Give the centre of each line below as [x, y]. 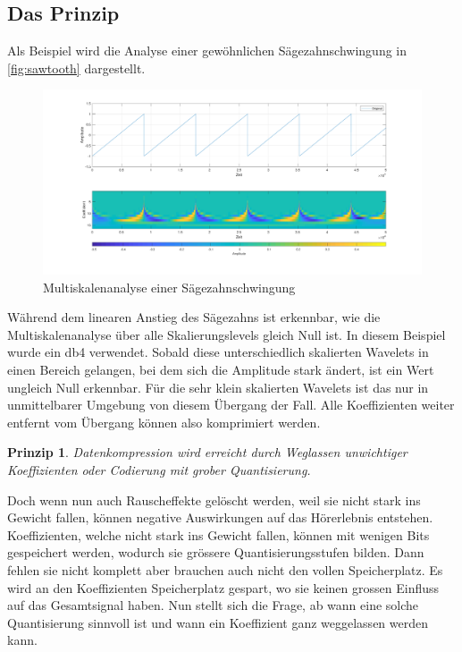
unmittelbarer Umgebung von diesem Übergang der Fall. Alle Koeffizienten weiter [231, 405]
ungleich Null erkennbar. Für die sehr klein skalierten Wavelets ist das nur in [218, 387]
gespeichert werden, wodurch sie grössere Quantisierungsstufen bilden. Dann [216, 552]
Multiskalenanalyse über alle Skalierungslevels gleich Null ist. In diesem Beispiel [227, 334]
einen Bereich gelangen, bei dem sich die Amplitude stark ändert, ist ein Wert [221, 369]
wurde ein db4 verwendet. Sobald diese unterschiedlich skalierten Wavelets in [218, 352]
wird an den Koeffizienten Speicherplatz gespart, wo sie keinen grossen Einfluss [223, 587]
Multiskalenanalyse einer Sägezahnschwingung [169, 287]
